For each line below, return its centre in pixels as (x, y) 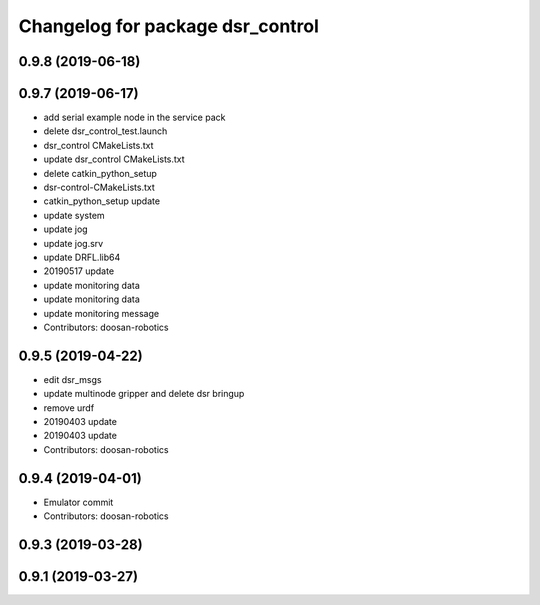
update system (74, 215)
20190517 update (79, 271)
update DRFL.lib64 (82, 257)
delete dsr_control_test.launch (105, 131)
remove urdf (69, 407)
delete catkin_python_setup (100, 173)
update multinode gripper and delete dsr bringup (144, 394)
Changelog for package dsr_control (169, 26)
